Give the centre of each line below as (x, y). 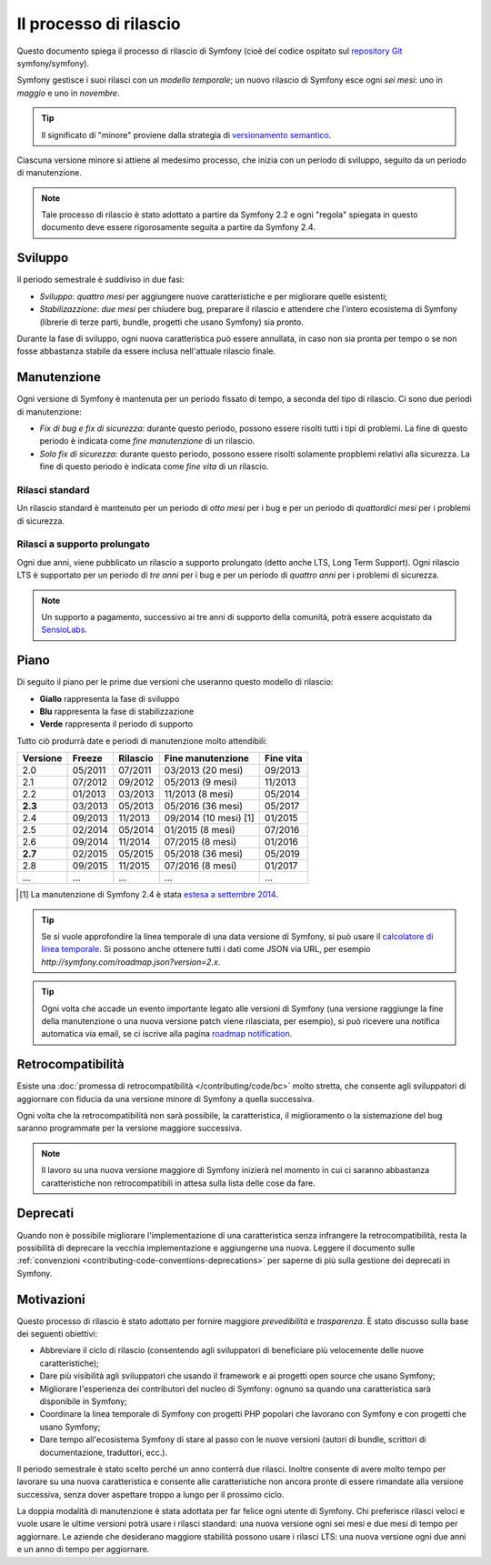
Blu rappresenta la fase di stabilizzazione (117, 712)
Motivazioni (51, 1299)
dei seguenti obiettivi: (57, 1334)
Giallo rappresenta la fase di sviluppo (110, 698)
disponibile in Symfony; (83, 1401)
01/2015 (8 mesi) (200, 830)
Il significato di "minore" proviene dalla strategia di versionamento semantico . (186, 135)
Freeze (88, 758)
